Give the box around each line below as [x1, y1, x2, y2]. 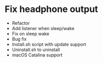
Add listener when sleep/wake [11, 25, 74, 31]
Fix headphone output [4, 3, 98, 15]
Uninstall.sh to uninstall [11, 46, 60, 52]
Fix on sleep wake [11, 30, 49, 36]
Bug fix [11, 36, 27, 42]
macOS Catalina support [11, 51, 63, 58]
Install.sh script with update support [11, 41, 86, 47]
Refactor [11, 20, 30, 26]
